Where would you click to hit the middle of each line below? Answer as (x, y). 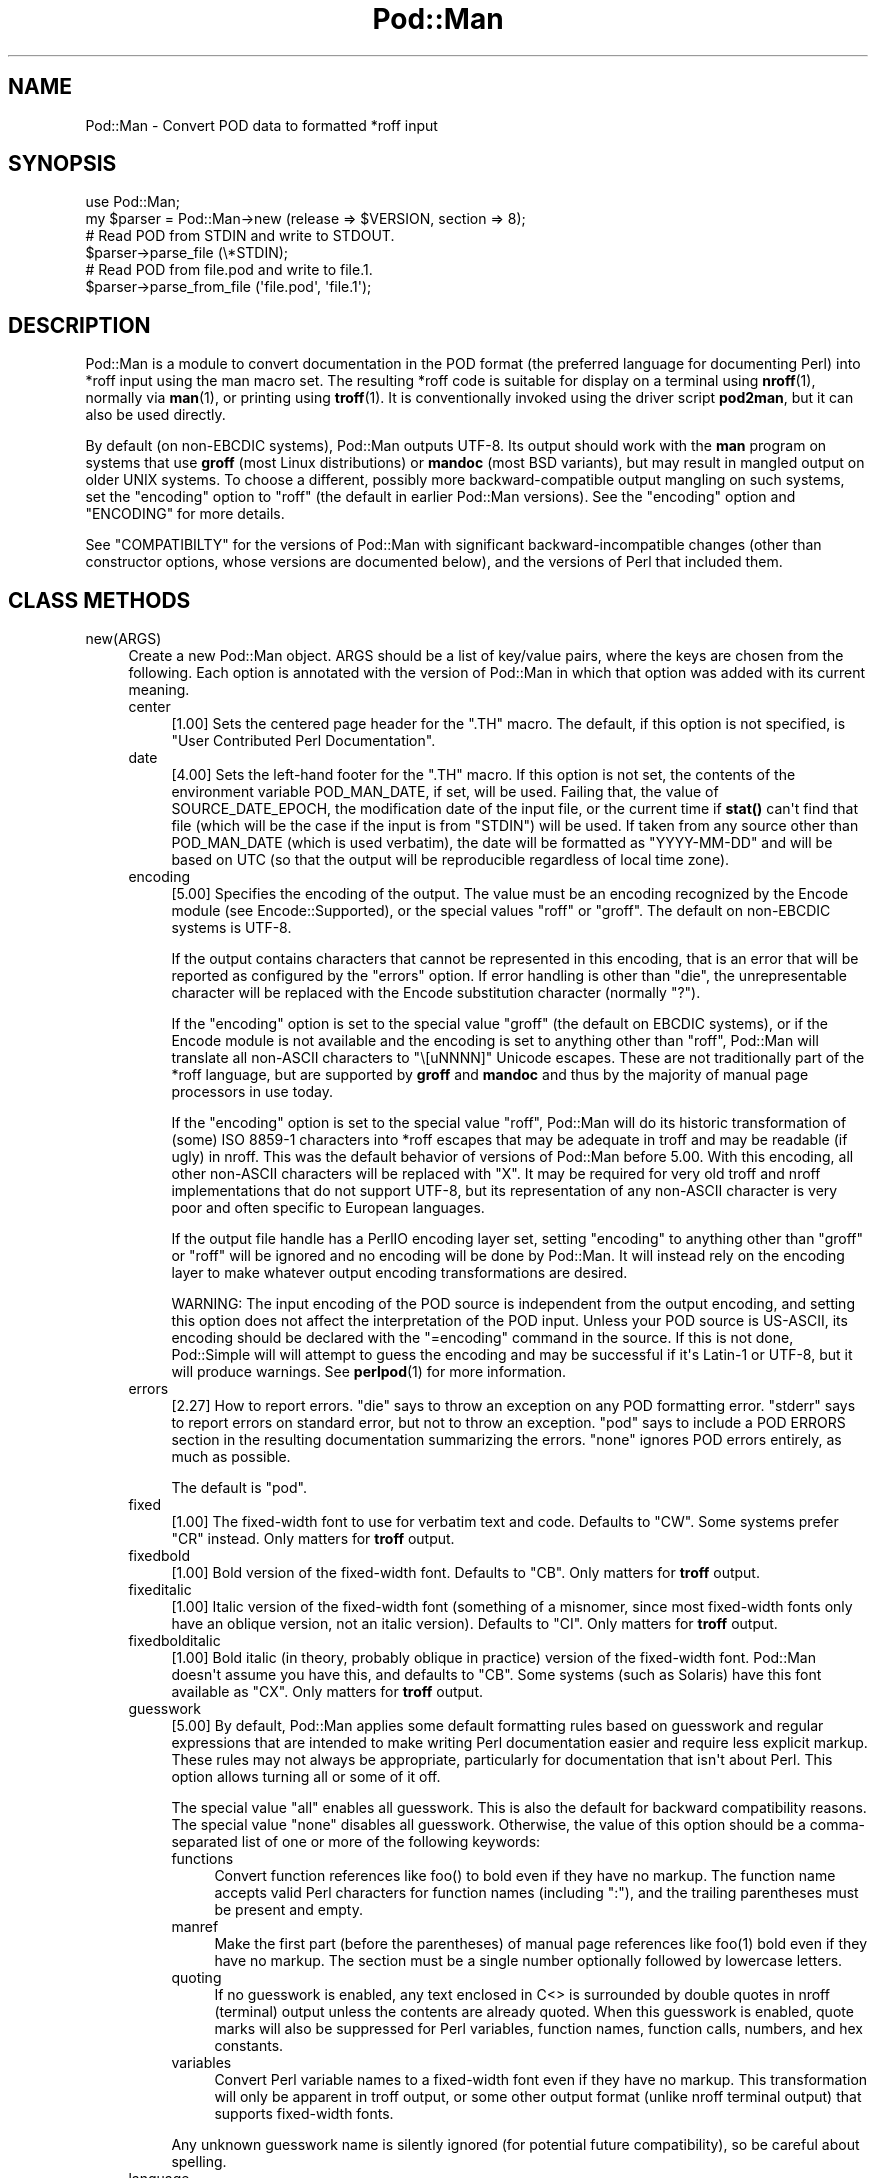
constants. (249, 2046)
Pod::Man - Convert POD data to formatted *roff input (261, 125)
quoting (196, 1978)
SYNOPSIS (62, 164)
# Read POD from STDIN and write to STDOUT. (240, 236)
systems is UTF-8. (231, 928)
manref (195, 1927)
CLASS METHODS (99, 600)
